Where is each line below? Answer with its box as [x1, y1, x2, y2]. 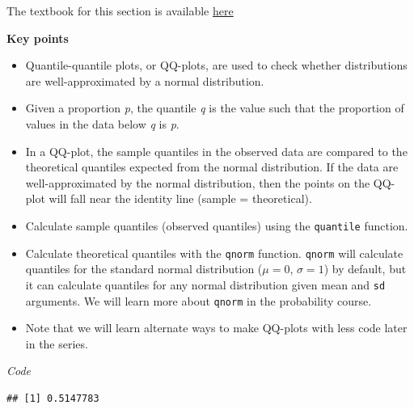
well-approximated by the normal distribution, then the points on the [25, 174, 370, 191]
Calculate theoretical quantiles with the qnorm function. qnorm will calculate [25, 244, 403, 261]
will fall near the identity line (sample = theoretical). [49, 190, 312, 207]
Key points [6, 29, 69, 46]
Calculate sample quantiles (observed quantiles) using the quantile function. [25, 217, 408, 234]
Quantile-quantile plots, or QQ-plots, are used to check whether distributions [25, 57, 408, 74]
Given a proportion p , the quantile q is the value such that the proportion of [25, 99, 404, 116]
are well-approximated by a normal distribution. [25, 72, 264, 89]
